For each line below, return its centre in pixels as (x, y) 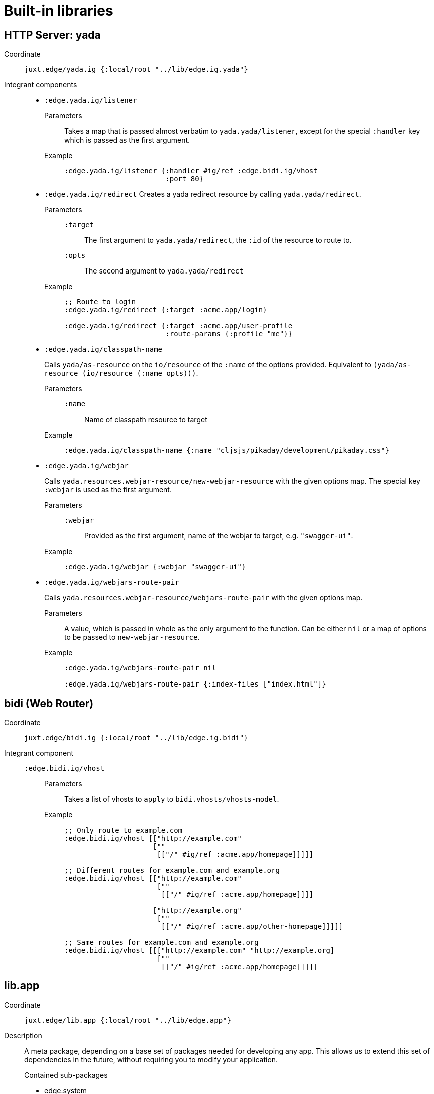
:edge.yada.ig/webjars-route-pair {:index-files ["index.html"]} (195, 684)
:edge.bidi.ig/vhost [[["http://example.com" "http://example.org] (199, 951)
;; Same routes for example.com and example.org (161, 943)
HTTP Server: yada (52, 35)
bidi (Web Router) (49, 703)
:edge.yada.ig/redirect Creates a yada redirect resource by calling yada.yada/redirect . (203, 194)
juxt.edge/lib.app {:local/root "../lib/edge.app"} (128, 1020)
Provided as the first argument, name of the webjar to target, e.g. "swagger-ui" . (219, 536)
